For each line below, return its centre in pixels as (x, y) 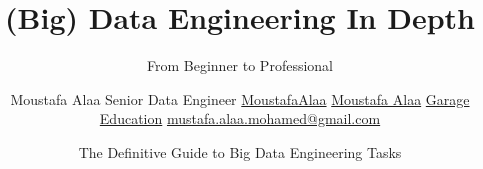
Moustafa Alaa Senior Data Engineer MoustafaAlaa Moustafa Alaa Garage (240, 98)
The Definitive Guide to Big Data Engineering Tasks (240, 151)
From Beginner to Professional (240, 65)
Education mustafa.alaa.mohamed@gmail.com (240, 118)
